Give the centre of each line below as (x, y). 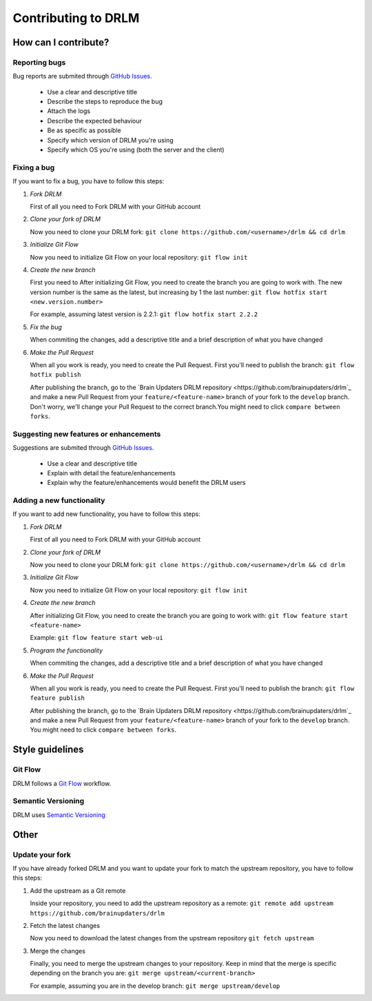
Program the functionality (66, 650)
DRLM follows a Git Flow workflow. (62, 783)
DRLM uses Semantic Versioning (59, 815)
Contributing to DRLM (76, 18)
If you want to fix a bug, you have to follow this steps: (89, 181)
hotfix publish (56, 375)
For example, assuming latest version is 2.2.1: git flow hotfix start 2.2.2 (144, 314)
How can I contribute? (61, 42)
